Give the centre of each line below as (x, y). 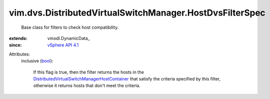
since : (15, 45)
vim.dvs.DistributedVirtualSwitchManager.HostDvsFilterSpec (137, 13)
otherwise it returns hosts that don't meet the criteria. (87, 86)
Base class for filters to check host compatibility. (70, 27)
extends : (18, 38)
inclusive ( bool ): (37, 61)
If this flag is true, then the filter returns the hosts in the (89, 72)
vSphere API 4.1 (63, 45)
